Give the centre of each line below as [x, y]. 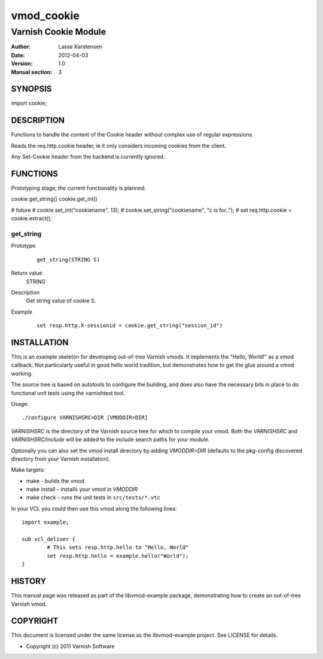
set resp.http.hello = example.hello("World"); [118, 556]
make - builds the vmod [55, 481]
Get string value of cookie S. [61, 301]
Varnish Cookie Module [59, 32]
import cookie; [29, 103]
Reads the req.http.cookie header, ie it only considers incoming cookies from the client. [119, 145]
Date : [18, 55]
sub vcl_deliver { [49, 539]
